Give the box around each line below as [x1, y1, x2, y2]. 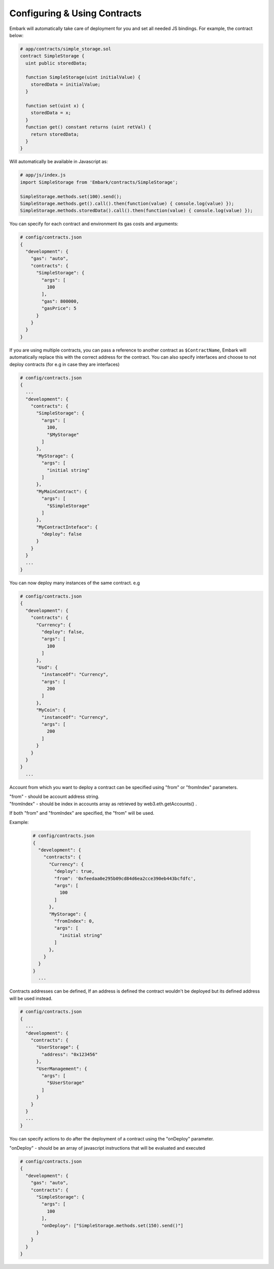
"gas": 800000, [41, 298, 80, 304]
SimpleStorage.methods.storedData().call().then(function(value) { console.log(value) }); [20, 208, 253, 213]
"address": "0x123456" [41, 1052, 98, 1057]
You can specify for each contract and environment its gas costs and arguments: [9, 221, 179, 227]
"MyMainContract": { [36, 488, 87, 494]
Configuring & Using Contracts [9, 8, 142, 19]
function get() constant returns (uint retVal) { [25, 124, 152, 130]
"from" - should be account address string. [9, 794, 100, 800]
